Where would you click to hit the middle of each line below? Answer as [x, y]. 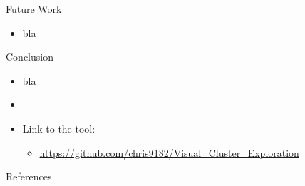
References [29, 176]
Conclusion [30, 57]
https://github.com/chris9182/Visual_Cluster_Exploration [169, 152]
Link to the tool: [59, 128]
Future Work [34, 9]
